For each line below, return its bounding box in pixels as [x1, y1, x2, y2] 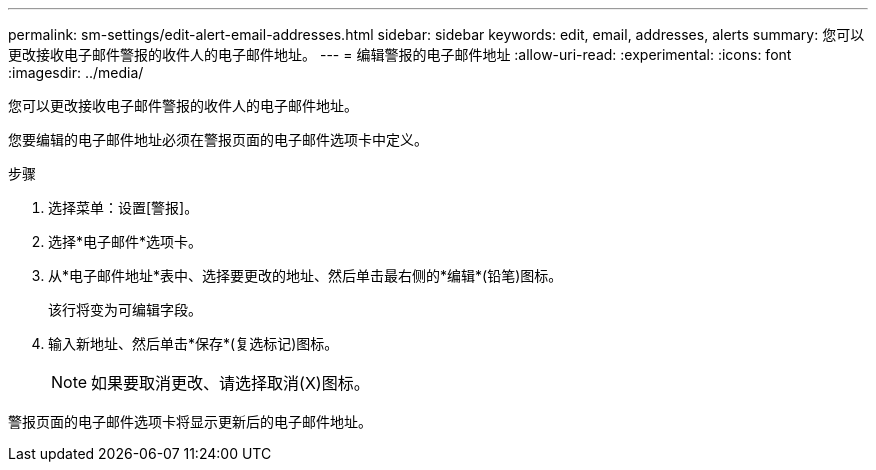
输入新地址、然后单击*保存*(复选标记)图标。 [48, 335, 339, 352]
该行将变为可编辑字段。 [48, 301, 202, 318]
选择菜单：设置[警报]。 [48, 199, 199, 216]
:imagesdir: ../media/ [8, 64, 144, 81]
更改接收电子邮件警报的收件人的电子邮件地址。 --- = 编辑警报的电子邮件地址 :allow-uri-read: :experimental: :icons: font [8, 46, 792, 63]
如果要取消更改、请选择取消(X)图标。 [91, 373, 370, 393]
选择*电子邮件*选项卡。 [48, 233, 203, 250]
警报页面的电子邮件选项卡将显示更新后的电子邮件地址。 [8, 413, 372, 430]
